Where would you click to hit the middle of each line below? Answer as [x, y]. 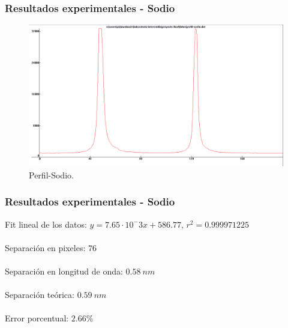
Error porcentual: [37, 318]
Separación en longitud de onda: [64, 271]
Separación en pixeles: [45, 247]
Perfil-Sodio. [51, 175]
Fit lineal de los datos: [46, 224]
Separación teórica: [40, 295]
